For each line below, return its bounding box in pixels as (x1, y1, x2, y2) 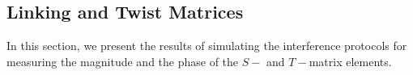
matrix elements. (309, 52, 392, 69)
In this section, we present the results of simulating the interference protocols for (6, 37, 407, 54)
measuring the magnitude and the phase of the (6, 52, 239, 69)
